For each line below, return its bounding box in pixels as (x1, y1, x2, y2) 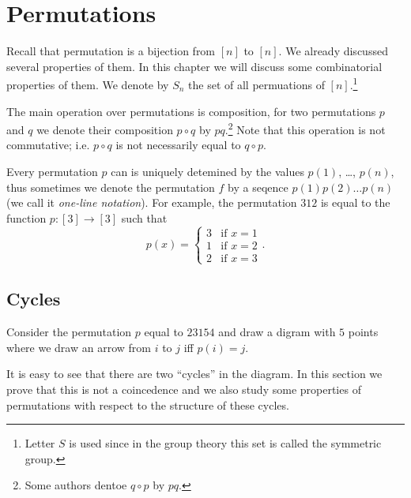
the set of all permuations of (188, 76, 325, 92)
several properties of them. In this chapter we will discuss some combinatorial (6, 58, 383, 74)
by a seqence (228, 178, 288, 195)
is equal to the (320, 194, 390, 211)
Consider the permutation (6, 324, 132, 340)
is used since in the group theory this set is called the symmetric (69, 435, 382, 451)
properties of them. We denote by (6, 76, 169, 92)
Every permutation (6, 163, 98, 179)
